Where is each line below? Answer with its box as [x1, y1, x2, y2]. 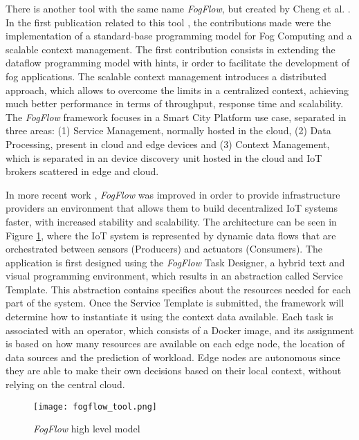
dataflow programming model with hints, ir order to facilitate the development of [6, 55, 350, 70]
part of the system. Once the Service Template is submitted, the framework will [6, 295, 344, 310]
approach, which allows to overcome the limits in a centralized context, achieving [6, 82, 349, 97]
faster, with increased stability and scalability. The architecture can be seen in [6, 214, 337, 228]
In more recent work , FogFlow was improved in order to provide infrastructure [6, 187, 340, 201]
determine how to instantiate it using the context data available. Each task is [6, 309, 333, 324]
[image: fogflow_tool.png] [33, 401, 157, 412]
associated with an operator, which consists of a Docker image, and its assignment [6, 322, 354, 337]
